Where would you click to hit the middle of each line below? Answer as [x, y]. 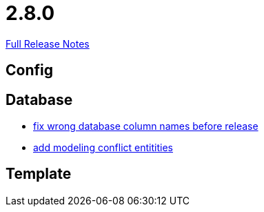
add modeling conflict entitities [103, 148]
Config [29, 70]
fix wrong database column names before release [146, 126]
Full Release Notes [48, 44]
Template [39, 174]
